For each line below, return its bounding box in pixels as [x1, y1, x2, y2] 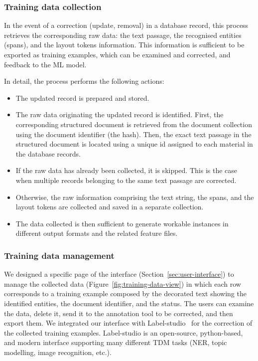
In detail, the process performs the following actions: [4, 76, 164, 86]
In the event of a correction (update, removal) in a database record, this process [4, 20, 249, 30]
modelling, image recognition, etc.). [4, 347, 112, 357]
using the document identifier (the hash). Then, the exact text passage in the [15, 129, 252, 139]
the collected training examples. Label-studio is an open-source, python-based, [4, 327, 243, 338]
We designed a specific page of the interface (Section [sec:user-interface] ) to [4, 269, 234, 279]
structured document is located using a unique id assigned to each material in [15, 139, 253, 149]
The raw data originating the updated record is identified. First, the [15, 109, 224, 120]
